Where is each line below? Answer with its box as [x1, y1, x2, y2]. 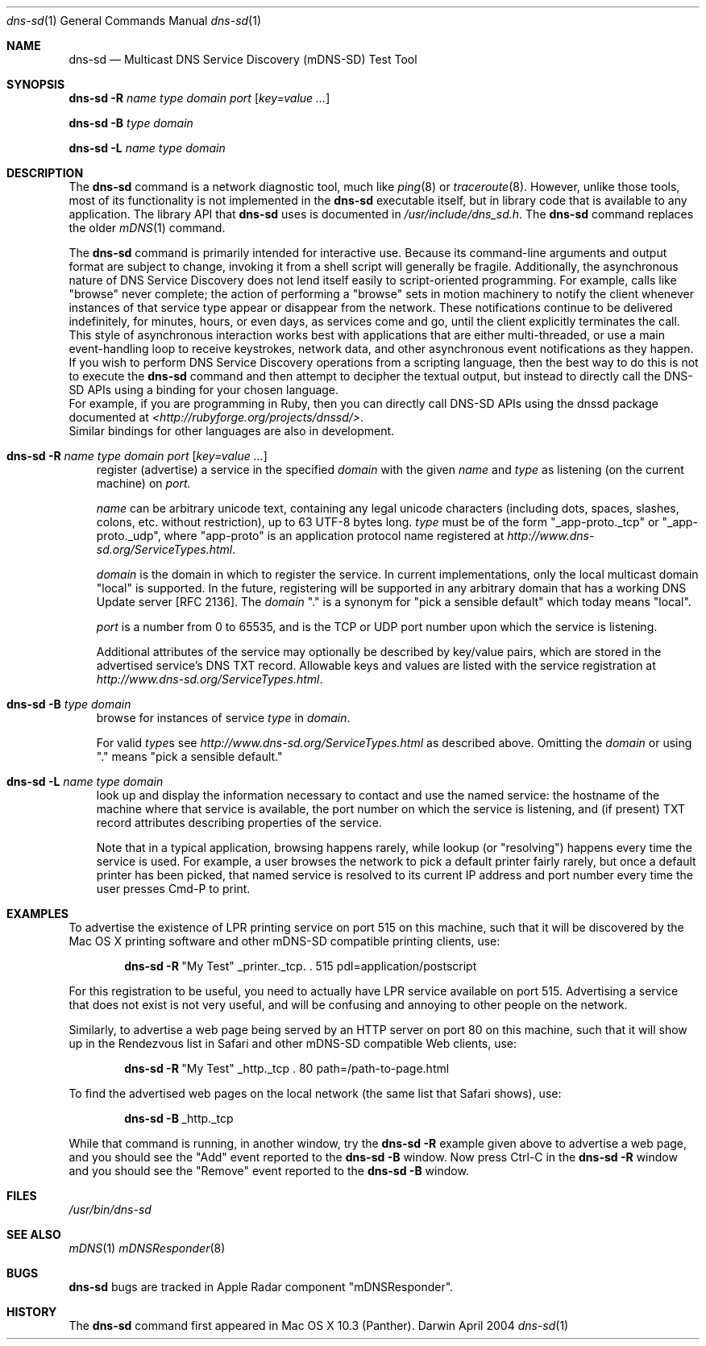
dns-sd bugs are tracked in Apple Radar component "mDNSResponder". [69, 1280, 454, 1294]
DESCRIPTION [6, 166, 84, 180]
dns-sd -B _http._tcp [124, 1111, 234, 1125]
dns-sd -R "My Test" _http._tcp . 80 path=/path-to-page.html [124, 1061, 450, 1075]
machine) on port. [96, 476, 191, 490]
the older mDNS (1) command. [69, 221, 226, 235]
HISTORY [6, 1305, 57, 1319]
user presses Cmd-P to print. [96, 882, 251, 895]
